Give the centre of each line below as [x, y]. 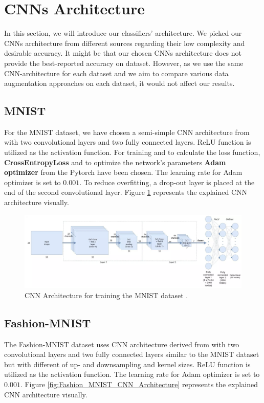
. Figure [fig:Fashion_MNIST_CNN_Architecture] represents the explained [139, 384]
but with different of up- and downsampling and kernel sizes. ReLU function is [127, 364]
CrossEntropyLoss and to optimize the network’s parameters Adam [115, 162]
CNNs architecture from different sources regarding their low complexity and [125, 43]
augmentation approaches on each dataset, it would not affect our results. [119, 83]
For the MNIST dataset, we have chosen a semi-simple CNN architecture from [127, 132]
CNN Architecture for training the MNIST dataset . [106, 295]
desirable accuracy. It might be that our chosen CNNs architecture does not [123, 53]
